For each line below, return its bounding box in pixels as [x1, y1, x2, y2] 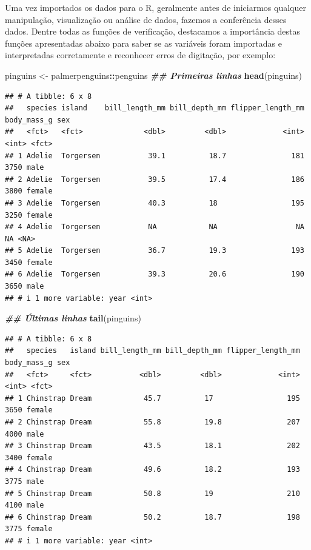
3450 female [5, 258, 53, 267]
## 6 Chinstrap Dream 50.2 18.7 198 [5, 512, 300, 521]
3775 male [5, 477, 44, 486]
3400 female [5, 453, 53, 462]
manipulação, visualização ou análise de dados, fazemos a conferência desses [5, 13, 287, 25]
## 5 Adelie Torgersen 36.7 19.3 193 [5, 246, 304, 255]
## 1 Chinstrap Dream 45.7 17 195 [5, 394, 300, 403]
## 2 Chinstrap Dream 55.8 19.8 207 [5, 418, 300, 426]
